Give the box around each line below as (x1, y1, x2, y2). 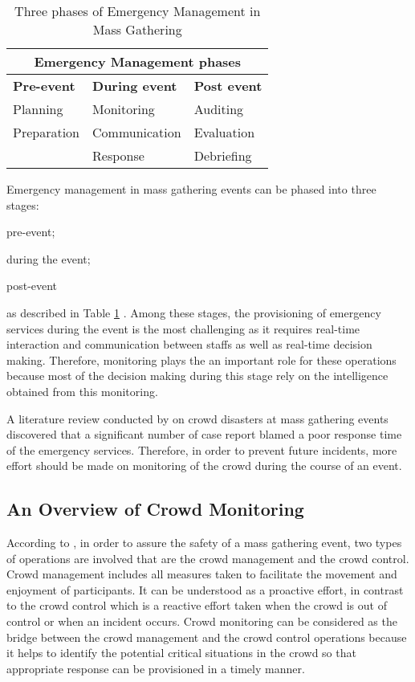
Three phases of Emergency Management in (14, 2, 261, 20)
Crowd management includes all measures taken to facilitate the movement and (6, 566, 397, 582)
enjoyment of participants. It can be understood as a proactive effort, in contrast (6, 581, 404, 598)
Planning (13, 100, 63, 118)
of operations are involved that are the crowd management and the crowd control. (6, 549, 409, 566)
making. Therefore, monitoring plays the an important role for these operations (6, 351, 397, 368)
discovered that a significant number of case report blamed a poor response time (6, 426, 402, 443)
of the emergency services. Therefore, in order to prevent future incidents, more (6, 441, 397, 458)
